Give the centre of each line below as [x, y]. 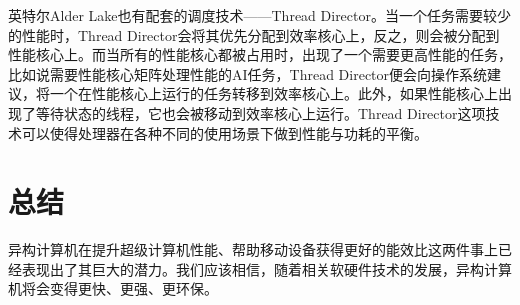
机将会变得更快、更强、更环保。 [113, 288]
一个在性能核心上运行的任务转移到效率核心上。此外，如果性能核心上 [273, 93]
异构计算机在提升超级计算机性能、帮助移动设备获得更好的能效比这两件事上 [253, 249]
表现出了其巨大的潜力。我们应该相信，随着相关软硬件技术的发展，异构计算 [266, 268]
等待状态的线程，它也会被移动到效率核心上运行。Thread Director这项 [260, 112]
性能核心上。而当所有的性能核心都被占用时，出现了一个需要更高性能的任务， [260, 54]
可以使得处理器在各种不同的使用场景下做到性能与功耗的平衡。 [224, 132]
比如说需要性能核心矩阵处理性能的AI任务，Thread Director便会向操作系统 [248, 73]
